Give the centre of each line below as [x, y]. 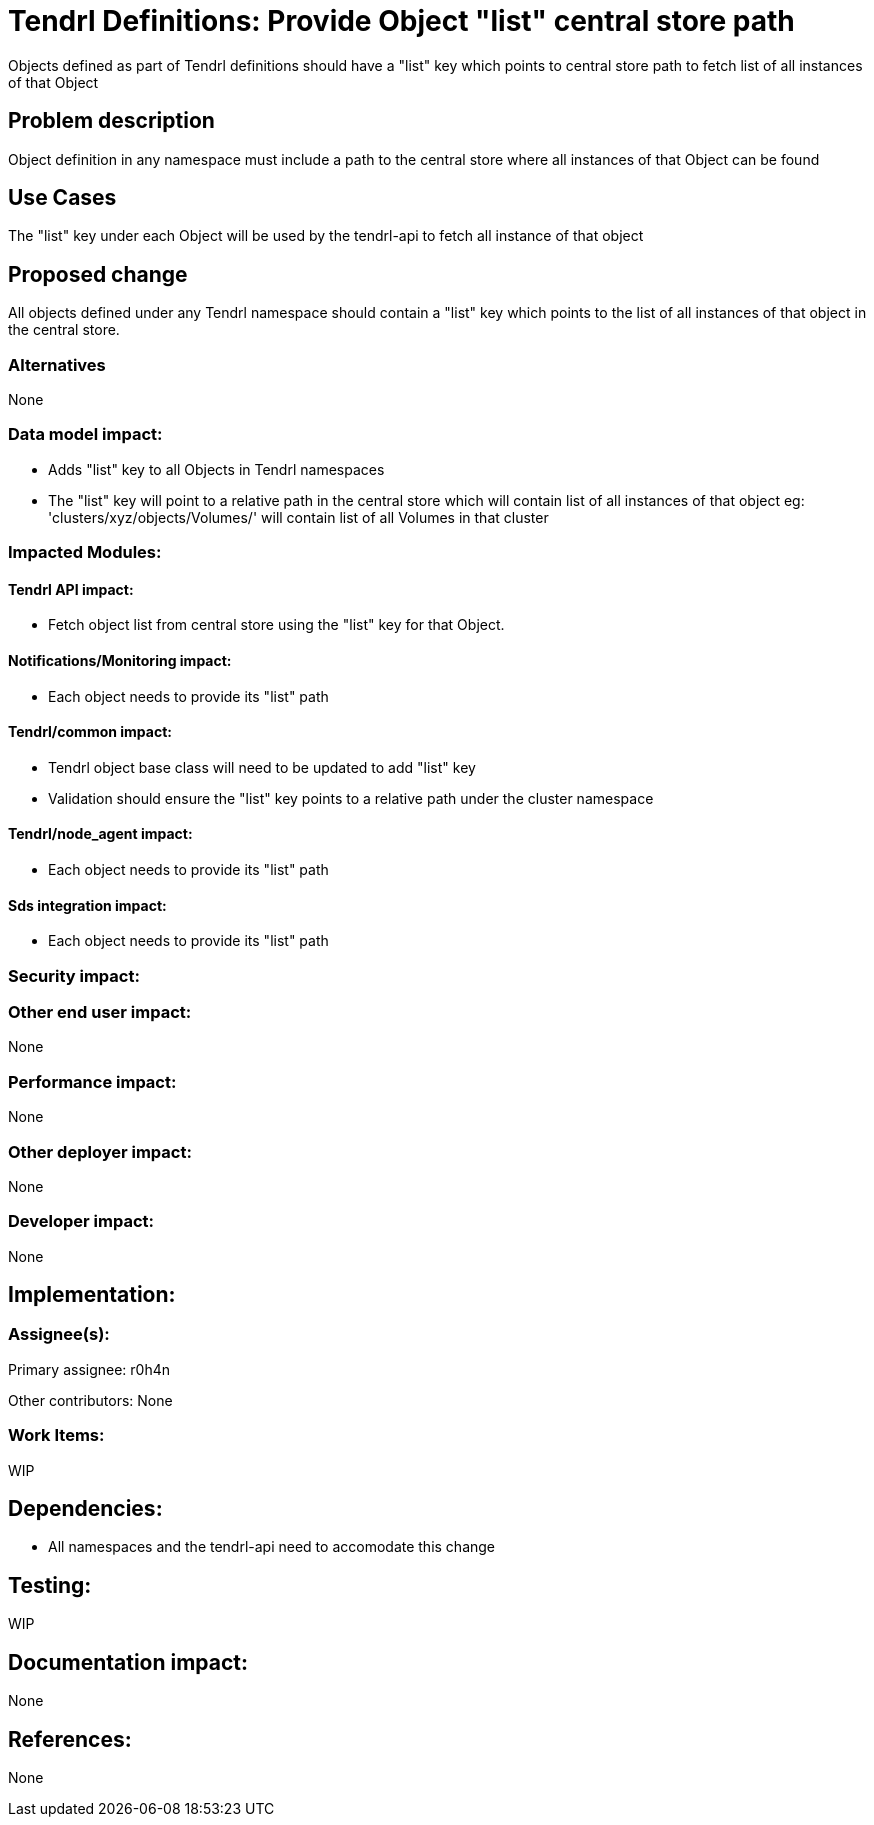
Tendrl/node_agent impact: [100, 834]
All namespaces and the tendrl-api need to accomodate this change [272, 1547]
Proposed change [98, 274]
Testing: [50, 1585]
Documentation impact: [128, 1662]
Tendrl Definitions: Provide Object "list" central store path [401, 21]
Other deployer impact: [100, 1151]
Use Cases [62, 198]
